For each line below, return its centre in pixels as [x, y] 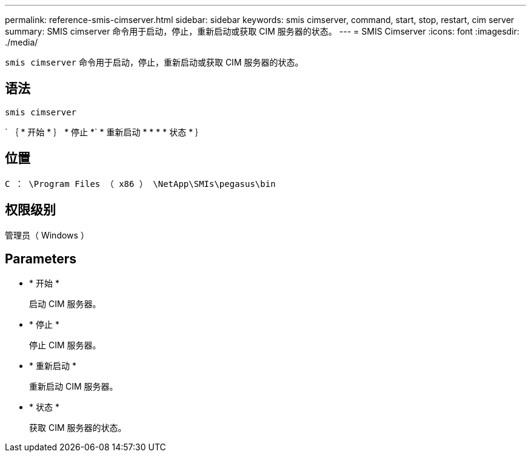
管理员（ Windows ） [47, 235]
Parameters [41, 259]
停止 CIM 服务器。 [65, 345]
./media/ [22, 42]
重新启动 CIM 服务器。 [74, 387]
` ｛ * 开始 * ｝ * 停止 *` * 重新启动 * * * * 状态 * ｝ [105, 132]
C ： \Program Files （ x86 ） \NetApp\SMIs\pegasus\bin [140, 184]
